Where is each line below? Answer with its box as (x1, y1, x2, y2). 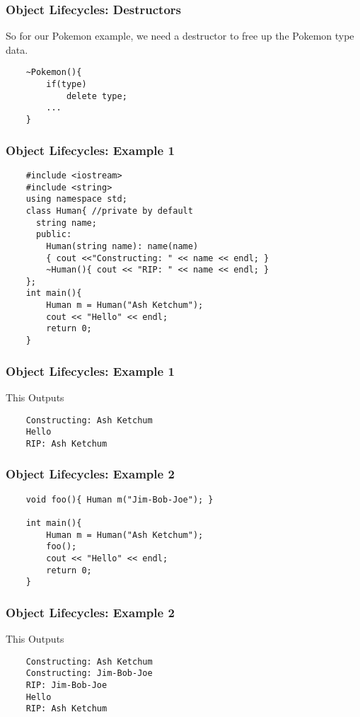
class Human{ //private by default (25, 205, 193, 216)
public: (35, 229, 72, 240)
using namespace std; (25, 194, 127, 205)
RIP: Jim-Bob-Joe (25, 680, 108, 691)
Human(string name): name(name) (46, 241, 199, 251)
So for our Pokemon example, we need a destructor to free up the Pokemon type (6, 28, 354, 43)
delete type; (66, 91, 127, 101)
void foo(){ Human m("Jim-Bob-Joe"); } (25, 494, 214, 505)
